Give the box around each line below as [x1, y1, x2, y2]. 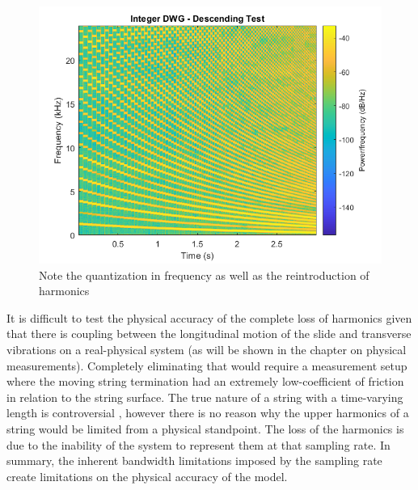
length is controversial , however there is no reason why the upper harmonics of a [6, 404, 409, 421]
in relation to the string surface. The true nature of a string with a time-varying [6, 388, 403, 405]
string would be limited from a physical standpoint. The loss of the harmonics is [6, 420, 404, 437]
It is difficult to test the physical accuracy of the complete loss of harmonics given [6, 309, 412, 326]
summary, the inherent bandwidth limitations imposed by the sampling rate [6, 452, 382, 469]
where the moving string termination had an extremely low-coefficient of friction [6, 373, 404, 390]
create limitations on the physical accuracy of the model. [6, 467, 288, 484]
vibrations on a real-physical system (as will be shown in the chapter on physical [6, 340, 407, 357]
